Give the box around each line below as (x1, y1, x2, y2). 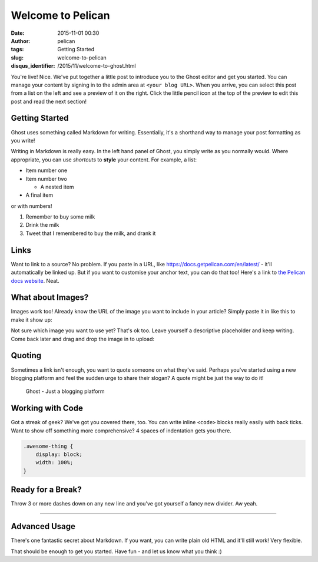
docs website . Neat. (11, 277, 59, 284)
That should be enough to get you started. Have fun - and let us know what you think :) (11, 548, 222, 555)
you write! (11, 137, 35, 144)
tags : (11, 46, 24, 53)
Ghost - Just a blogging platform (25, 388, 105, 395)
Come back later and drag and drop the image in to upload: (11, 335, 155, 342)
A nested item (40, 183, 74, 190)
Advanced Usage (11, 521, 76, 531)
